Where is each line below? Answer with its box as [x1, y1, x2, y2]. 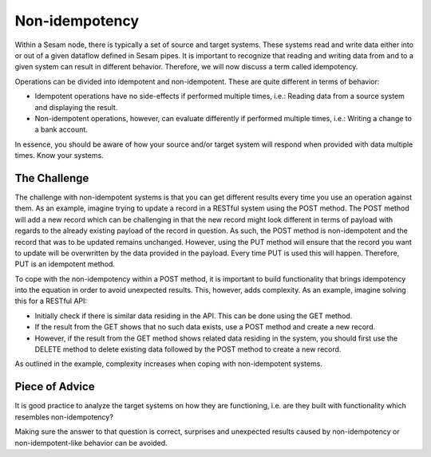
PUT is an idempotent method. [14, 259, 116, 269]
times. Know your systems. [14, 151, 104, 160]
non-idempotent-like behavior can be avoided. [14, 438, 168, 447]
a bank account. [34, 124, 88, 135]
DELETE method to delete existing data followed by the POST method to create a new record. [34, 345, 342, 354]
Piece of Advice [14, 380, 95, 394]
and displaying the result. [34, 102, 118, 112]
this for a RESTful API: [14, 296, 88, 306]
